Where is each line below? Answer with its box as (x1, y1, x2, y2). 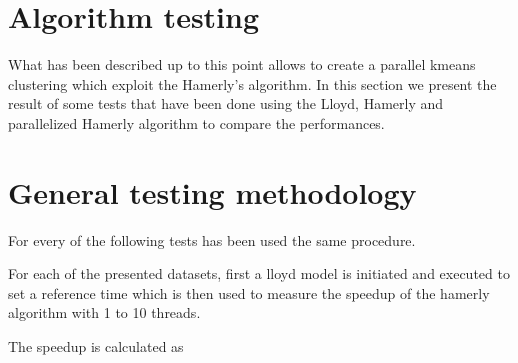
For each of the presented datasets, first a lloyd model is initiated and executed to (8, 263, 510, 284)
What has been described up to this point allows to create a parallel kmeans (8, 54, 476, 75)
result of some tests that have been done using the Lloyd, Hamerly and (8, 93, 444, 114)
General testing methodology (8, 171, 417, 212)
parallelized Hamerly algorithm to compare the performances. (8, 112, 385, 133)
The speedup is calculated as (8, 336, 184, 356)
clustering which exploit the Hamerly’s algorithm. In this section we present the (8, 73, 497, 94)
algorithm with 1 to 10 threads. (8, 302, 201, 323)
